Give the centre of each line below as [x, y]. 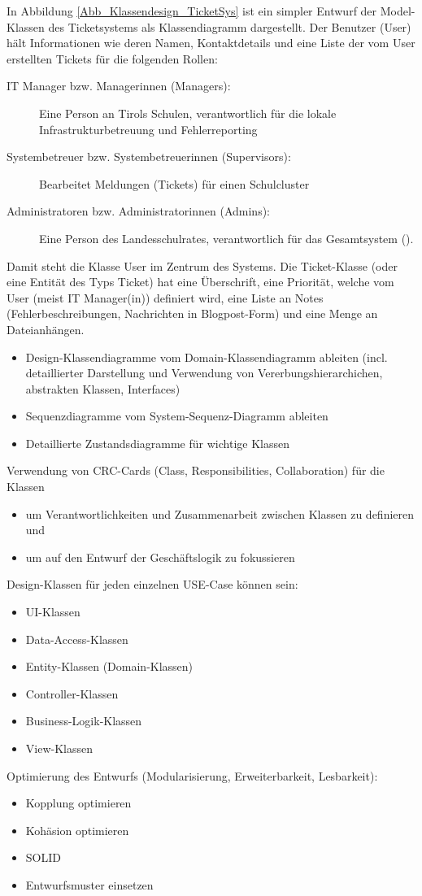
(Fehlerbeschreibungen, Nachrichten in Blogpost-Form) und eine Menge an [192, 313]
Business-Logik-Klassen [84, 721]
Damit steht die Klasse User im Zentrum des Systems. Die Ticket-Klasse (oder [202, 265]
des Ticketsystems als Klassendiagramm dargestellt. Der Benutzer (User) [230, 26]
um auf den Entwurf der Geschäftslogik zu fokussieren [160, 557]
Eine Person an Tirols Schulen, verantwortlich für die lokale [188, 113]
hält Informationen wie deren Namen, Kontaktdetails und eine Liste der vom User [211, 43]
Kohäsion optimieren [77, 830]
